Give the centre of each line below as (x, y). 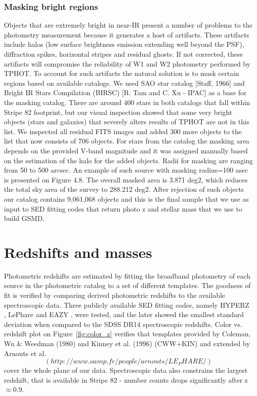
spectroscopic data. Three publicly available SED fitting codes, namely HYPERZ (127, 305)
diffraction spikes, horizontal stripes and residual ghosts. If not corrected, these (124, 54)
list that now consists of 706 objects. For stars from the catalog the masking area (127, 141)
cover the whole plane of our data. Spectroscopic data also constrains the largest (126, 370)
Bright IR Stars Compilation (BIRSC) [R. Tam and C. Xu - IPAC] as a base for (125, 92)
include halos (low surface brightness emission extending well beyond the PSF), (124, 44)
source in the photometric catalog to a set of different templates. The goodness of (127, 285)
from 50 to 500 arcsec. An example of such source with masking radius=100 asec (126, 170)
